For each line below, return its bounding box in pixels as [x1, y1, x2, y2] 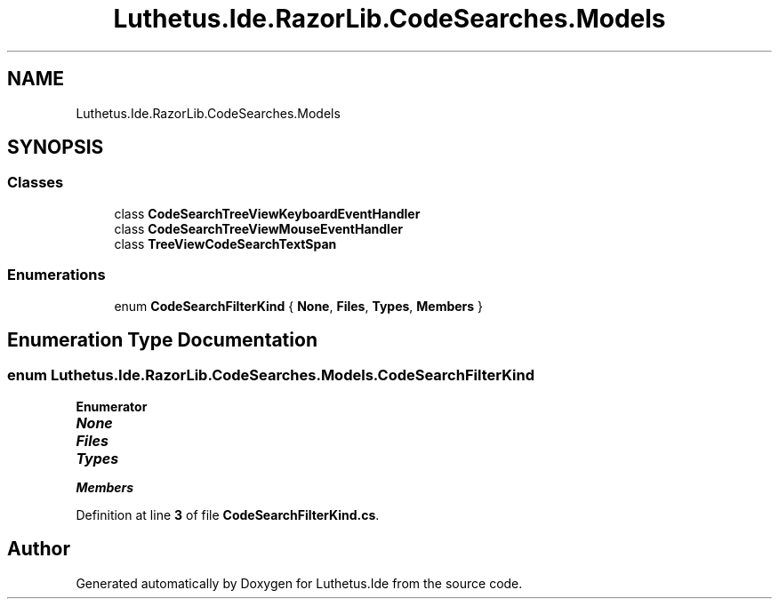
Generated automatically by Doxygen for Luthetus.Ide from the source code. [76, 575, 523, 591]
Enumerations [7, 266, 106, 284]
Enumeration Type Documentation [7, 328, 317, 351]
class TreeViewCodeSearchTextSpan [114, 235, 337, 251]
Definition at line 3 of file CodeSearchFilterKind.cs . [76, 506, 380, 522]
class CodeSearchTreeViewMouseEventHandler [114, 220, 403, 236]
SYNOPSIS [7, 136, 104, 159]
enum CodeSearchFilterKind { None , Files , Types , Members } [114, 298, 484, 314]
